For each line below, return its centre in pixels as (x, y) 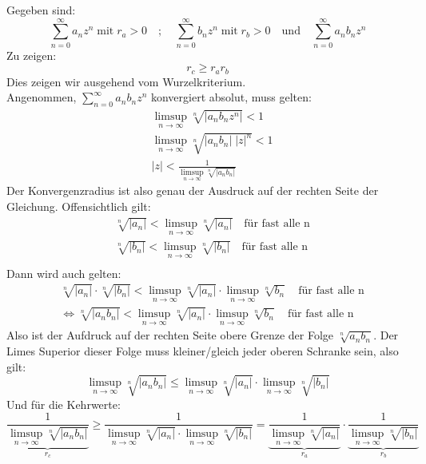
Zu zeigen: (32, 55)
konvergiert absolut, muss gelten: (231, 97)
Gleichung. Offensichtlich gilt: (79, 206)
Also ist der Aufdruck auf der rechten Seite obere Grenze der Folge (170, 335)
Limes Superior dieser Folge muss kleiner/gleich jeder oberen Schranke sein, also (203, 350)
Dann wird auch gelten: (64, 273)
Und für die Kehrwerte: (64, 404)
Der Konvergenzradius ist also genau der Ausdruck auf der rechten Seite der (193, 190)
